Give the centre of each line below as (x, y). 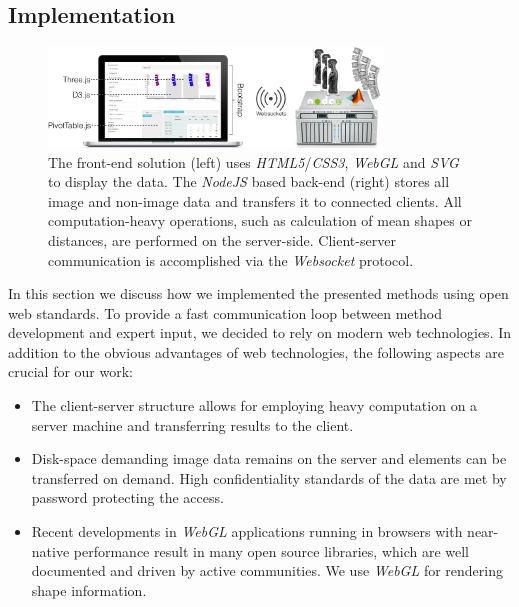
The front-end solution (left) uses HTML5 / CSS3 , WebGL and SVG (253, 161)
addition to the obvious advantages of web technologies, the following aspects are (256, 351)
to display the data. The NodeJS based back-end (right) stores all (249, 181)
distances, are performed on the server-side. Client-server (222, 239)
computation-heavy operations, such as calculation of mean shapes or (260, 220)
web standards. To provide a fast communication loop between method (225, 312)
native (50, 550)
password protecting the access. (127, 497)
